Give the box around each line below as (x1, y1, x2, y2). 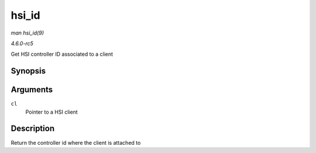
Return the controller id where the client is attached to (11, 139, 141, 146)
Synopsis (11, 66, 46, 76)
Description (11, 124, 55, 134)
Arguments (11, 85, 53, 95)
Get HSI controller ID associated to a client (11, 50, 114, 58)
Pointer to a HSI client (25, 108, 78, 115)
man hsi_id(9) (11, 29, 44, 36)
